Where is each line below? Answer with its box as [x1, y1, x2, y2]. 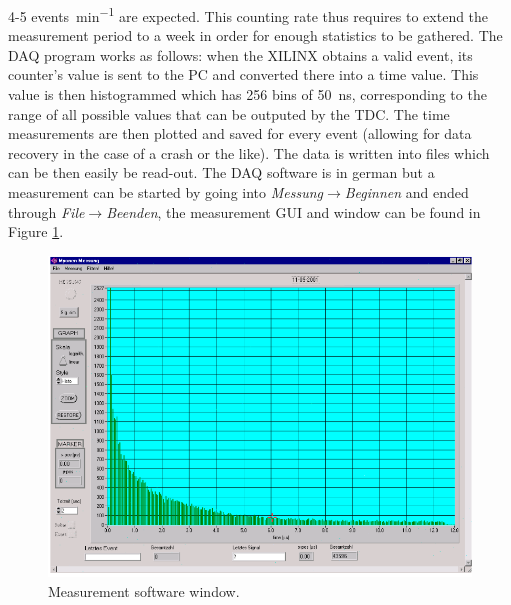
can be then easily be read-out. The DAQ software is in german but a [8, 162, 435, 183]
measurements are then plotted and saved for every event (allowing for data [8, 123, 472, 144]
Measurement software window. [48, 580, 240, 601]
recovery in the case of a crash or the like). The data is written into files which [8, 142, 490, 163]
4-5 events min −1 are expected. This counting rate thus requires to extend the [8, 3, 489, 26]
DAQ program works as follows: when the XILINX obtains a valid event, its [8, 44, 473, 65]
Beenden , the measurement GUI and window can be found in [106, 201, 481, 222]
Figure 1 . [8, 221, 64, 242]
